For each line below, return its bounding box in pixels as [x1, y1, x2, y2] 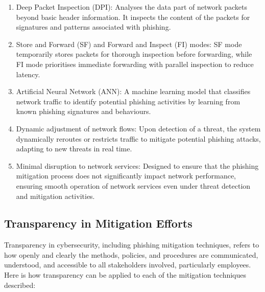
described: [4, 279, 36, 290]
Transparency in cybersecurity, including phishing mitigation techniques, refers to [4, 239, 259, 250]
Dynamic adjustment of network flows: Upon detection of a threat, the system [16, 123, 261, 133]
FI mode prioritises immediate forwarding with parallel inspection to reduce [16, 58, 254, 69]
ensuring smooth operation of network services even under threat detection [16, 180, 251, 191]
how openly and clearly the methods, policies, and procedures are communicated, [4, 249, 258, 260]
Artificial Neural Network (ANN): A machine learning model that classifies [16, 86, 251, 97]
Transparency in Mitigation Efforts [4, 215, 192, 231]
